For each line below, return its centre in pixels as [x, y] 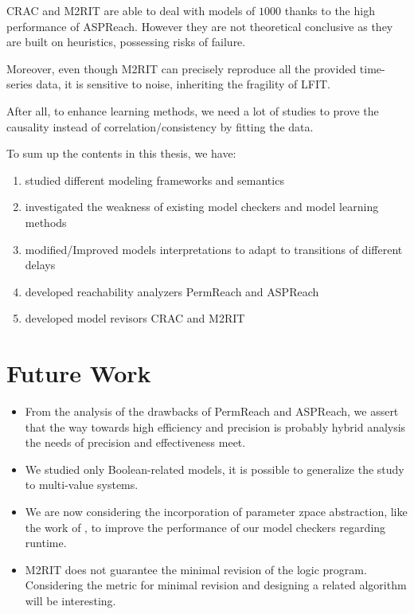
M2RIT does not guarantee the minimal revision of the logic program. [196, 569]
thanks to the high [330, 10]
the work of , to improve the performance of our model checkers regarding [205, 527]
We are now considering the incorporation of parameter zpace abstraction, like [216, 511]
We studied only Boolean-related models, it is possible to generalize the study [215, 469]
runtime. [46, 543]
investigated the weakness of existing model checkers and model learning [202, 207]
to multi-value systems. [82, 485]
